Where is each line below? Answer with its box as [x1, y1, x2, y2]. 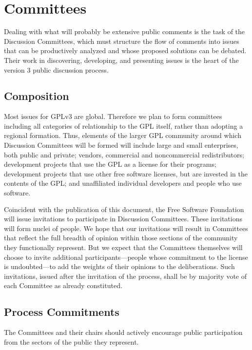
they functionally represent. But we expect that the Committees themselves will [4, 242, 243, 253]
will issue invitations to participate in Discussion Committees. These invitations [4, 214, 242, 224]
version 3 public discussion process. [4, 64, 109, 75]
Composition [4, 88, 69, 103]
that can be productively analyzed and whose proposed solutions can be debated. [4, 45, 247, 56]
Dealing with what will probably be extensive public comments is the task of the [4, 26, 245, 37]
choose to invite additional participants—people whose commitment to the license [4, 252, 248, 262]
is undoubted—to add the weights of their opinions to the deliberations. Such [4, 261, 235, 272]
